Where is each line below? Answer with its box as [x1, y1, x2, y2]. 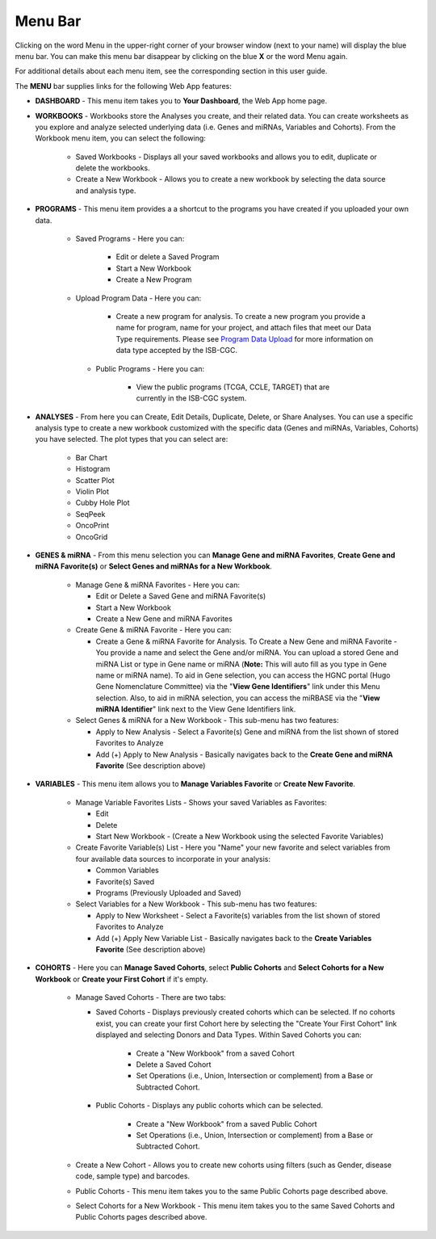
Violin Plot [75, 487, 109, 497]
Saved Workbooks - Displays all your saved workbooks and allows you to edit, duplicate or [75, 152, 377, 162]
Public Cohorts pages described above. [75, 1212, 208, 1222]
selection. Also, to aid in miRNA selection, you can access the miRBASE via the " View [95, 693, 380, 703]
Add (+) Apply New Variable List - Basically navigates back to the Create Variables [95, 933, 372, 943]
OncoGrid [75, 531, 108, 541]
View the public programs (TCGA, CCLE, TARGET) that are [136, 382, 330, 392]
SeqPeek [75, 509, 106, 519]
